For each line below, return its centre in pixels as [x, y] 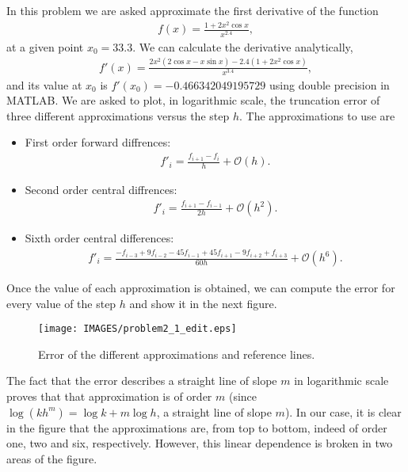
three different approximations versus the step [118, 115]
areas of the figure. [52, 458]
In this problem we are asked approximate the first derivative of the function [193, 10]
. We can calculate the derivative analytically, [243, 46]
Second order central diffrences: [101, 189]
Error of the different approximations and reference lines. [177, 354]
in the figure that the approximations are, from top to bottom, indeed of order [197, 427]
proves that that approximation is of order [109, 396]
